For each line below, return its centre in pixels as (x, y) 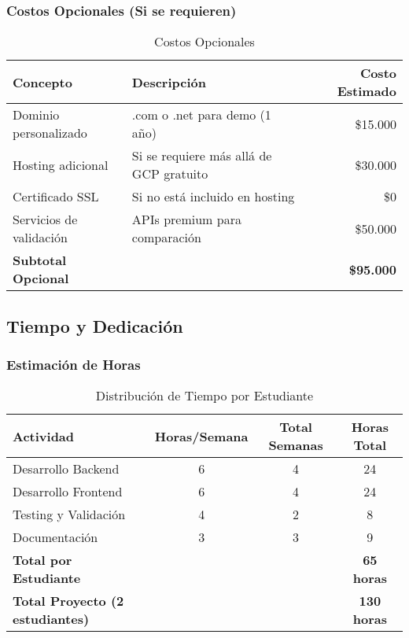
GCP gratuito (170, 174)
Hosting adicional (61, 164)
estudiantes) (51, 619)
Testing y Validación (69, 514)
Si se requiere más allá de (202, 156)
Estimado (367, 91)
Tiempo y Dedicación (95, 325)
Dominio (36, 115)
